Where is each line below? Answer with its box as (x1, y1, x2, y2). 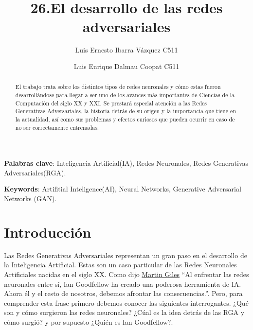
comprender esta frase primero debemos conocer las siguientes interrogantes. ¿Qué (4, 297, 249, 308)
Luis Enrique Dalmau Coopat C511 (73, 61, 180, 71)
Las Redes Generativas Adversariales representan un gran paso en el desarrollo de (4, 250, 247, 260)
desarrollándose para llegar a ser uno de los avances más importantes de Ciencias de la (15, 90, 235, 99)
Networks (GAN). (4, 193, 57, 204)
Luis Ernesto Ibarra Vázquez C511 (75, 45, 178, 55)
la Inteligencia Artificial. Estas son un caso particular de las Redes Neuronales (4, 260, 237, 270)
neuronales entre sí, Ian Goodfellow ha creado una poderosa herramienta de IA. (4, 278, 241, 289)
